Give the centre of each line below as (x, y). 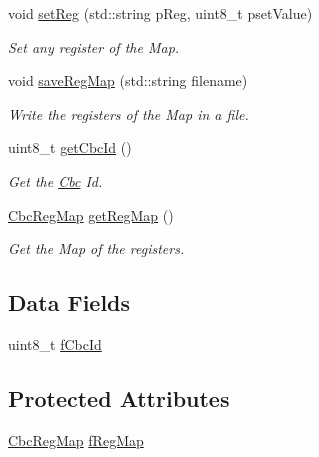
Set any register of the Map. (94, 46)
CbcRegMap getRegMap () (91, 214)
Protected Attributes (119, 397)
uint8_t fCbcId (55, 343)
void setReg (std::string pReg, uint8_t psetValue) (160, 13)
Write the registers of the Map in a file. (128, 113)
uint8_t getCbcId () (70, 147)
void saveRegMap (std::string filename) (128, 80)
